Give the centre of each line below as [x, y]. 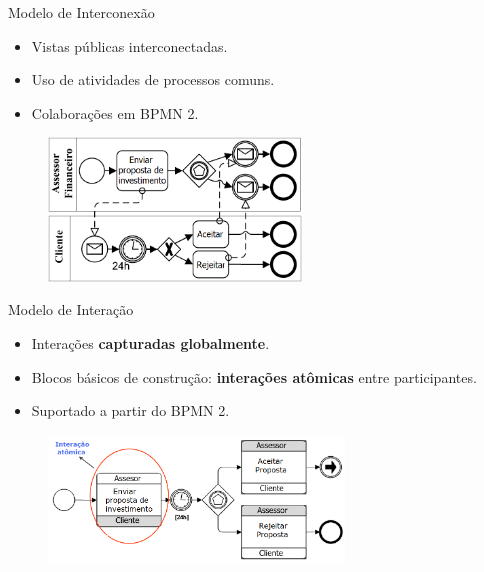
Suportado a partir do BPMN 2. [130, 410]
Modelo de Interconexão [81, 12]
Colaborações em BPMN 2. [115, 112]
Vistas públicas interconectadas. [129, 45]
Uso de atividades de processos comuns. [153, 79]
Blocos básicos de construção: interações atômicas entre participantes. [254, 376]
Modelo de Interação [71, 309]
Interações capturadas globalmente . [150, 342]
